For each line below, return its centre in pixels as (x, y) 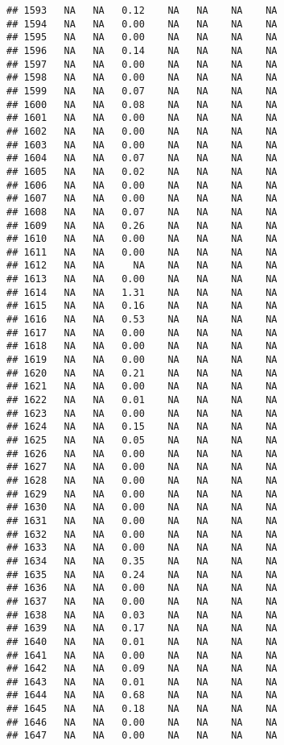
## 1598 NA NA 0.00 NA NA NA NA (142, 78)
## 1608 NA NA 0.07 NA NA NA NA (142, 212)
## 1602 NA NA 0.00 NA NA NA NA (142, 131)
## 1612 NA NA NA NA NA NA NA (142, 266)
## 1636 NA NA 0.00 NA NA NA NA (142, 588)
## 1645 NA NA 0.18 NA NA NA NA (142, 709)
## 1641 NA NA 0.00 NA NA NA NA (142, 655)
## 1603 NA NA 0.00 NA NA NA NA (142, 145)
